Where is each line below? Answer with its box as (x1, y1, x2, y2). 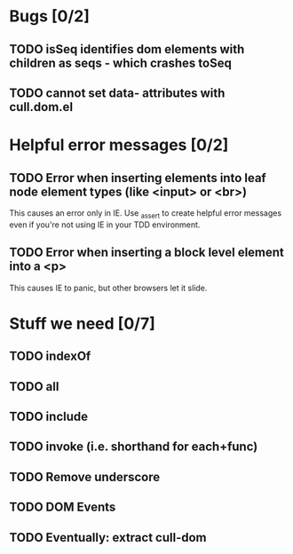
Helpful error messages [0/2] (9, 135, 229, 155)
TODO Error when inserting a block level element (9, 245, 284, 260)
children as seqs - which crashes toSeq (9, 55, 233, 70)
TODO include (9, 408, 89, 423)
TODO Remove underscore (9, 469, 161, 485)
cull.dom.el (9, 99, 74, 115)
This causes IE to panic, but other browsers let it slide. (9, 282, 208, 293)
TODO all (9, 379, 59, 394)
